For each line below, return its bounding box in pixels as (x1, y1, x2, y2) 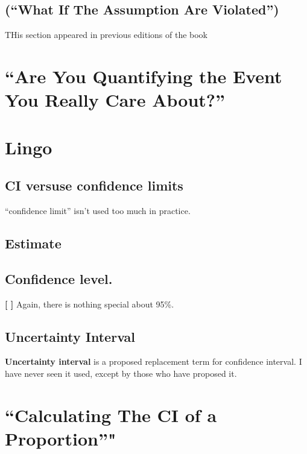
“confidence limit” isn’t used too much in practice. (5, 204, 191, 216)
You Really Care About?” (5, 87, 226, 112)
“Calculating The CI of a (5, 402, 217, 427)
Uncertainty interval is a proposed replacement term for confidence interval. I (5, 355, 302, 368)
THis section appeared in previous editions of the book (5, 28, 208, 41)
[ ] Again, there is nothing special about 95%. (5, 297, 174, 310)
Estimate (5, 233, 62, 252)
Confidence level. (5, 269, 113, 288)
